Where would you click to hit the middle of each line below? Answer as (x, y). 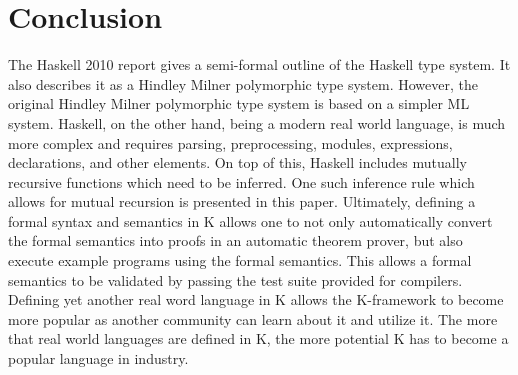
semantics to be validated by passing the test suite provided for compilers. (235, 279)
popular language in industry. (98, 358)
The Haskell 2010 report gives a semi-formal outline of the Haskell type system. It (259, 64)
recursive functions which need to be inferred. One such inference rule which (241, 181)
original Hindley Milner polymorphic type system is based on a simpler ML (239, 103)
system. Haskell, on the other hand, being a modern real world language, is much (257, 122)
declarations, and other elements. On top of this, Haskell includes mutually (237, 162)
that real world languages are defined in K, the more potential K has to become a (258, 338)
